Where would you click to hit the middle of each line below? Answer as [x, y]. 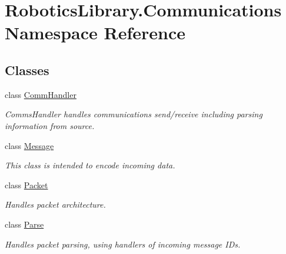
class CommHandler [41, 94]
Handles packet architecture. [55, 204]
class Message [29, 145]
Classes [27, 70]
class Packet [26, 184]
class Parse [24, 224]
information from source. [50, 125]
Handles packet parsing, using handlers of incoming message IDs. [123, 244]
